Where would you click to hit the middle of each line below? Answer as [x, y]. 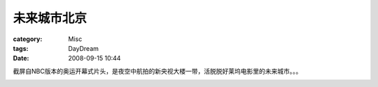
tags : [21, 48]
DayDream [84, 48]
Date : [21, 58]
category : [28, 39]
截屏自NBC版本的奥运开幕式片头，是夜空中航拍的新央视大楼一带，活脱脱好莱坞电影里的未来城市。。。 [157, 71]
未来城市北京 [50, 18]
